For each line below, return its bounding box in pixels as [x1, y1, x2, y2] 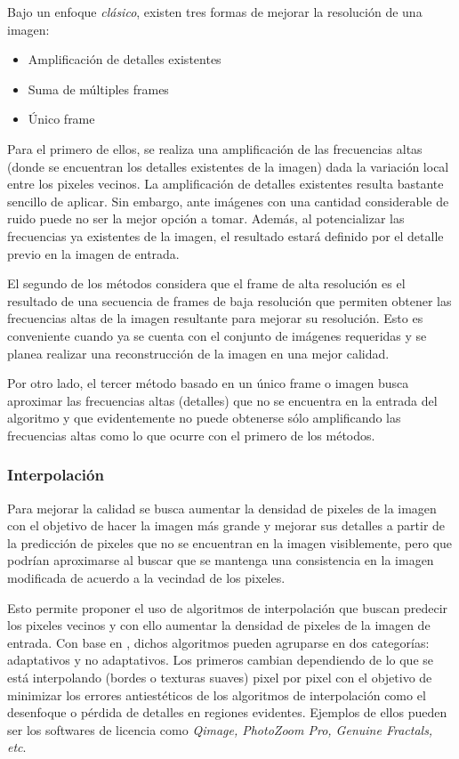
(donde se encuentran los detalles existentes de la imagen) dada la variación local [7, 157, 449, 175]
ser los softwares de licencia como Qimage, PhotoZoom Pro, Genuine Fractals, [7, 720, 433, 739]
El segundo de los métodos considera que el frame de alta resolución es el [7, 274, 406, 293]
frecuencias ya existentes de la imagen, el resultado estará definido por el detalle [7, 226, 444, 245]
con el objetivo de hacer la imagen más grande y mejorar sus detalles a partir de [7, 516, 446, 535]
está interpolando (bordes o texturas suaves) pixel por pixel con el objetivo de [7, 668, 432, 687]
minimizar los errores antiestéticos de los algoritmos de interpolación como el [7, 685, 426, 704]
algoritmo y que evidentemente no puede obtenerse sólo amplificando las [7, 408, 401, 427]
